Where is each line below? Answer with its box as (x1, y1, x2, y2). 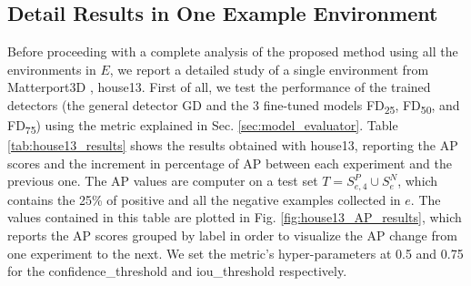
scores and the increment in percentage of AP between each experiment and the (7, 153, 452, 172)
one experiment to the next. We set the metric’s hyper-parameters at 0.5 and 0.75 (7, 243, 464, 262)
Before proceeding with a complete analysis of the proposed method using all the (7, 42, 458, 61)
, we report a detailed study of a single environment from (109, 59, 429, 78)
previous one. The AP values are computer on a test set (7, 171, 318, 190)
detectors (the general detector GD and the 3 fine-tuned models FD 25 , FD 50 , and (7, 95, 460, 117)
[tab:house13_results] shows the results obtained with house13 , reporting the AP (7, 136, 458, 155)
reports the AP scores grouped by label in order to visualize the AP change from (7, 226, 457, 245)
